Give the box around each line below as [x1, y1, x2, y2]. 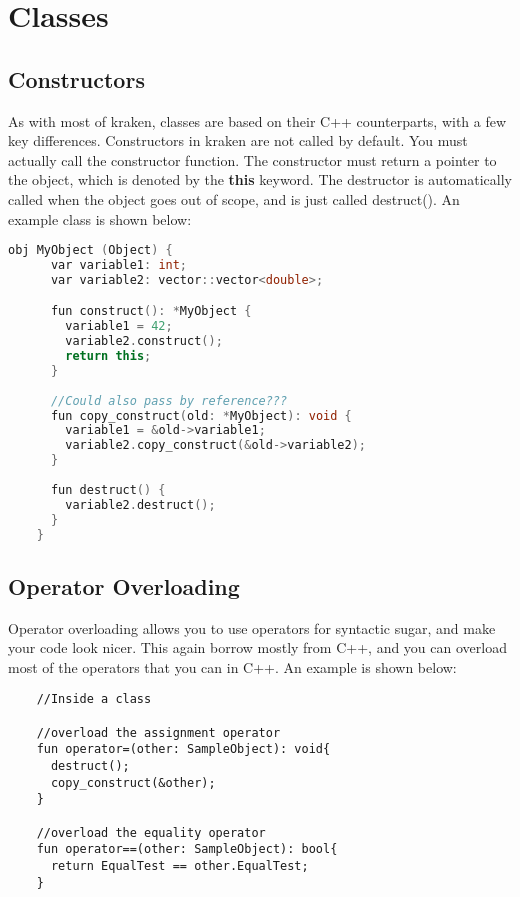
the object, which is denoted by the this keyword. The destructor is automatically [8, 169, 512, 190]
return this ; [65, 349, 152, 364]
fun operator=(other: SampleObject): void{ [36, 742, 331, 757]
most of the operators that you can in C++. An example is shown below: [8, 656, 457, 677]
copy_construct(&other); [50, 775, 216, 790]
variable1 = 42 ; [65, 319, 173, 334]
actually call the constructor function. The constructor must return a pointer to [8, 149, 497, 170]
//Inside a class [36, 692, 152, 707]
